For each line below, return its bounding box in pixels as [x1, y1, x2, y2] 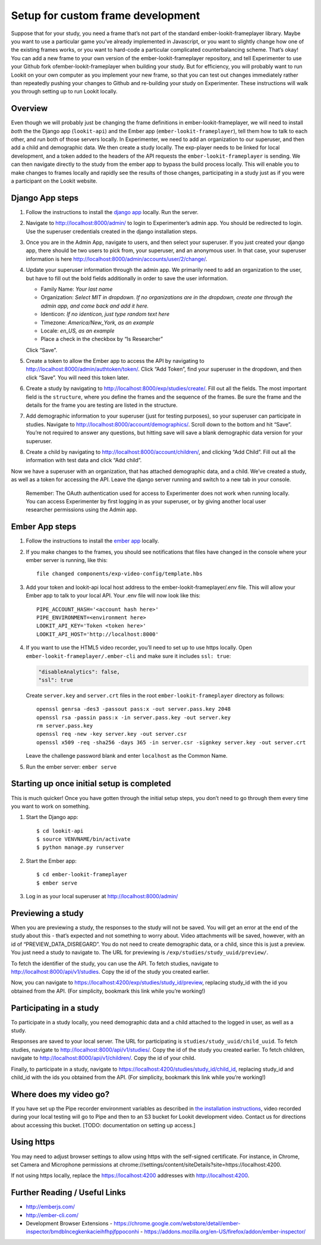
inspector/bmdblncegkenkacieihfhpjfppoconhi [26, 1228, 139, 1235]
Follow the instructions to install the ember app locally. [26, 537, 159, 544]
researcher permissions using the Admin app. [26, 506, 138, 513]
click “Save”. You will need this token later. [26, 374, 130, 381]
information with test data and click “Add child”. [26, 457, 142, 464]
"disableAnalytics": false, [38, 668, 120, 675]
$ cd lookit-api [36, 827, 84, 834]
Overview [11, 104, 48, 114]
